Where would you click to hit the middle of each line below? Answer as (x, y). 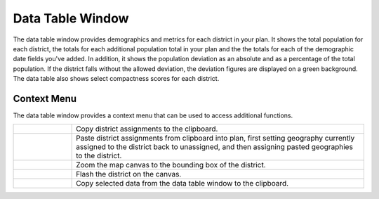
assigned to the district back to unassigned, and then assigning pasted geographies (215, 147)
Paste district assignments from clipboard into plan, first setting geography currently (215, 139)
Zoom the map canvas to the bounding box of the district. (171, 165)
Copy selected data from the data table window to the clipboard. (182, 184)
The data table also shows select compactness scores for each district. (116, 79)
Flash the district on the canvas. (129, 174)
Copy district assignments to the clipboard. (147, 129)
